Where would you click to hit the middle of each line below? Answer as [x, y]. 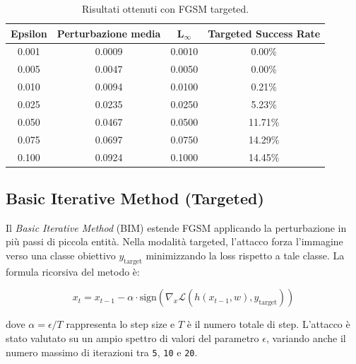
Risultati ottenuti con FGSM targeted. [165, 8]
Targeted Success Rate [264, 33]
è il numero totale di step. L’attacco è [268, 324]
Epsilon [29, 33]
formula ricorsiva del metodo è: [73, 271]
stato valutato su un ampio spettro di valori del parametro [132, 337]
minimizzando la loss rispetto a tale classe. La [245, 255]
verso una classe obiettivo [61, 255]
